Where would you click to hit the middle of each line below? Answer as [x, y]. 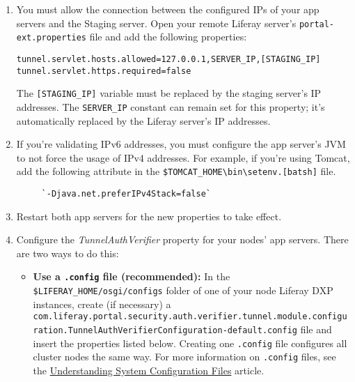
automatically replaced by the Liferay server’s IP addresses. [143, 120]
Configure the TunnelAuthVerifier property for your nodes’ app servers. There [182, 239]
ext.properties [52, 38]
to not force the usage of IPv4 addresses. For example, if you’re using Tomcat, [183, 157]
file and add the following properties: [168, 37]
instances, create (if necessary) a [102, 304]
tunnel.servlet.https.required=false [104, 71]
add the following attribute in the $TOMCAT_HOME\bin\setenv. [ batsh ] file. [176, 171]
